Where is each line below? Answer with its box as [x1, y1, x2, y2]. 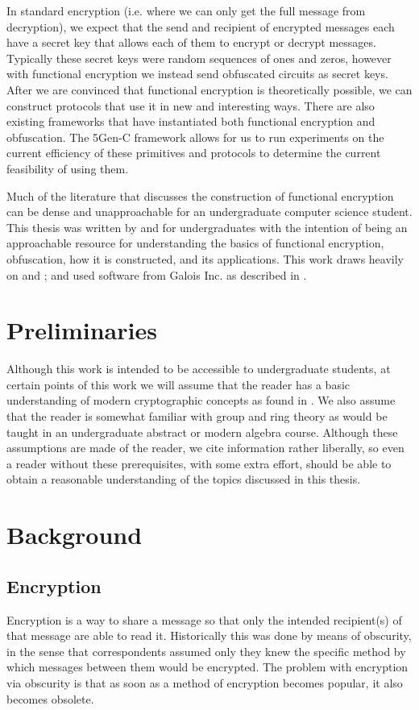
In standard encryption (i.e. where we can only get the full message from [6, 2, 366, 19]
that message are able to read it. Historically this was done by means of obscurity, [6, 627, 412, 644]
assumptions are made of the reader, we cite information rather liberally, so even [6, 439, 404, 456]
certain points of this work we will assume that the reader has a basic [6, 376, 351, 392]
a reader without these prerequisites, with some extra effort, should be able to [6, 455, 392, 471]
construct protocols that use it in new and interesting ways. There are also [6, 97, 375, 114]
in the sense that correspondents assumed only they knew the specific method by [6, 642, 406, 659]
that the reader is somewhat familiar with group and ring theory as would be [6, 408, 388, 424]
